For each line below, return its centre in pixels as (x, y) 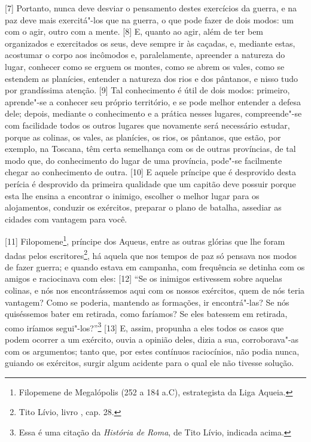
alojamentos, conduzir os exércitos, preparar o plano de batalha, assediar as (143, 207)
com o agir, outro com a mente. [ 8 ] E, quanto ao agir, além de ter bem (134, 31)
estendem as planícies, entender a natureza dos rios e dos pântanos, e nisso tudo (151, 78)
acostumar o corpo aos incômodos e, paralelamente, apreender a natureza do (145, 55)
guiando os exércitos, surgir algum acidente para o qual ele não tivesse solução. (150, 363)
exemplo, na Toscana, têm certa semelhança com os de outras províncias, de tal (150, 149)
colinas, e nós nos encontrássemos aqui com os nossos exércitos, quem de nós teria (155, 290)
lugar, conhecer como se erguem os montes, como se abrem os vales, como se (145, 66)
